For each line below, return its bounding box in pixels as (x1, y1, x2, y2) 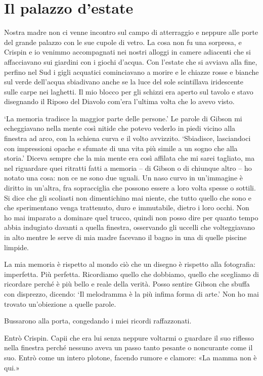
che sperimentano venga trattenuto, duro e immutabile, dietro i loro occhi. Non (4, 202, 249, 213)
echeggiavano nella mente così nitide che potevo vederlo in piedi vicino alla (4, 123, 236, 133)
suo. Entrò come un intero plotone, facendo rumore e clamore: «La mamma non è (4, 352, 257, 362)
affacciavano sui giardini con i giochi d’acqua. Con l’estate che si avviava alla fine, (4, 56, 257, 67)
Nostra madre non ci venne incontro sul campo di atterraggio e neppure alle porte (4, 27, 258, 37)
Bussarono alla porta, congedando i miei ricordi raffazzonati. (4, 315, 192, 326)
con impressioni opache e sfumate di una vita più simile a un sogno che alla (4, 143, 238, 153)
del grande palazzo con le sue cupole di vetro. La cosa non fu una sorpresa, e (4, 36, 242, 47)
